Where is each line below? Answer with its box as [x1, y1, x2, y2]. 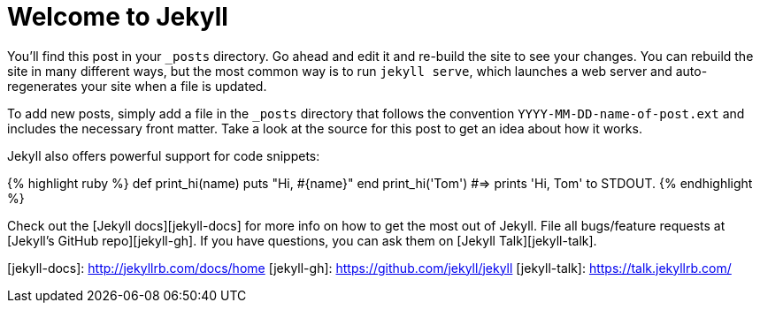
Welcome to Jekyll [7, 2, 228, 32]
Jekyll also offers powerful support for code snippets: [7, 147, 320, 163]
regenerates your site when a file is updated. [7, 78, 267, 94]
